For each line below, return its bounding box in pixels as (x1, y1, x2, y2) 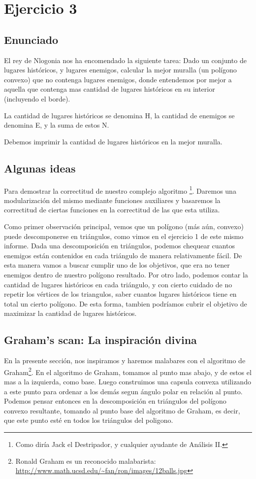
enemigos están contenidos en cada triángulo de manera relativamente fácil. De (4, 250, 242, 260)
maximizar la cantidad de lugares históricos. (4, 308, 137, 318)
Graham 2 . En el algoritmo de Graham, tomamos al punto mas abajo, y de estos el (4, 365, 252, 377)
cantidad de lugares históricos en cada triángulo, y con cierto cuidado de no (4, 279, 232, 289)
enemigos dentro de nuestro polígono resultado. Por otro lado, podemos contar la (4, 269, 248, 279)
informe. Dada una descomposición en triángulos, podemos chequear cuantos (4, 240, 235, 251)
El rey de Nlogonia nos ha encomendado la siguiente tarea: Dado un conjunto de (4, 55, 247, 65)
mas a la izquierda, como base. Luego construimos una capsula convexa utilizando (4, 376, 251, 386)
